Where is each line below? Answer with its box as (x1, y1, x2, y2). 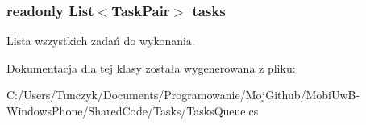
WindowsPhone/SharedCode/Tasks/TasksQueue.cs (6, 102, 259, 119)
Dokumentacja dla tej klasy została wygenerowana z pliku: (6, 59, 296, 76)
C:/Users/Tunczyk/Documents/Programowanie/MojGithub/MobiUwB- (6, 86, 360, 103)
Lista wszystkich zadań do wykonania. (6, 32, 195, 49)
